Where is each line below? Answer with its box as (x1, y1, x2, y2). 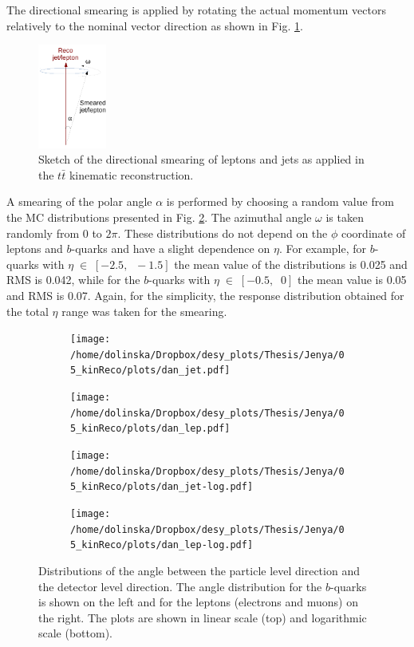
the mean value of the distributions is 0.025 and (174, 255, 408, 272)
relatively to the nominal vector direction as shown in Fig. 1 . (6, 17, 303, 34)
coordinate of (341, 224, 406, 241)
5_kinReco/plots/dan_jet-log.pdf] (70, 481, 254, 493)
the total (6, 302, 49, 319)
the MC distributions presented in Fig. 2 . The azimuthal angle (6, 209, 312, 226)
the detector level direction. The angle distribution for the (38, 578, 322, 594)
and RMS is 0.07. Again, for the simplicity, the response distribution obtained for (6, 286, 404, 303)
